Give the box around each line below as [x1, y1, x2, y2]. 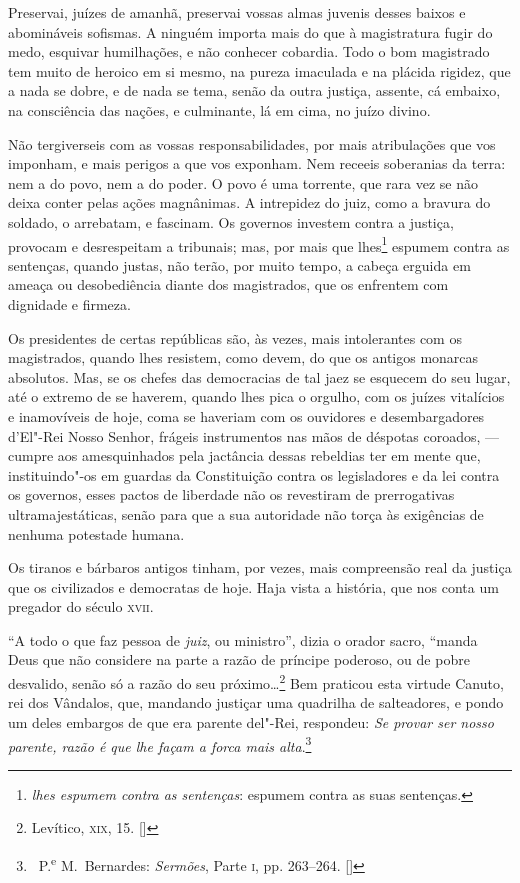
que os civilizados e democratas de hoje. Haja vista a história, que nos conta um [8, 576, 499, 597]
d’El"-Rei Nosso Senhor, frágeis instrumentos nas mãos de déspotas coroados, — [8, 425, 500, 446]
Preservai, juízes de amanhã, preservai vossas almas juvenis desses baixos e [8, 2, 466, 22]
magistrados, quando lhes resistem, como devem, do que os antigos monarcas [8, 347, 479, 368]
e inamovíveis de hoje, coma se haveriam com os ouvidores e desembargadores [8, 405, 485, 426]
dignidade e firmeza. [8, 293, 131, 314]
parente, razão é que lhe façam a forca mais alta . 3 [8, 732, 312, 756]
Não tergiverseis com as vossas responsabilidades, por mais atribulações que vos [8, 133, 496, 154]
